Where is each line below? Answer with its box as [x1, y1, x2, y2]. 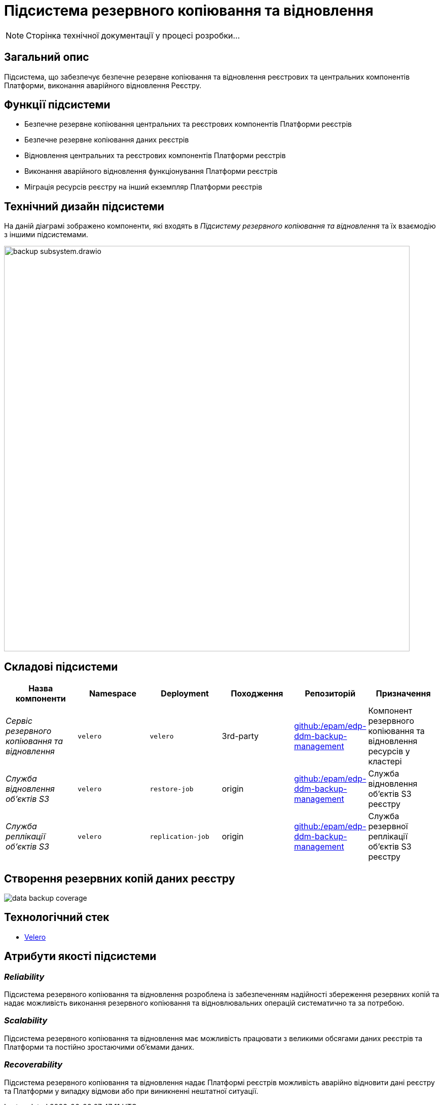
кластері [368, 756, 402, 767]
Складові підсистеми [4, 660, 118, 673]
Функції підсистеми [4, 98, 110, 112]
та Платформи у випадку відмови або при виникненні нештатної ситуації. [4, 1086, 259, 1095]
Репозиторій [305, 688, 356, 699]
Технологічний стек [4, 911, 109, 924]
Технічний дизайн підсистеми [4, 200, 164, 213]
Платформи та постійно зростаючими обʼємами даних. [4, 1042, 195, 1051]
